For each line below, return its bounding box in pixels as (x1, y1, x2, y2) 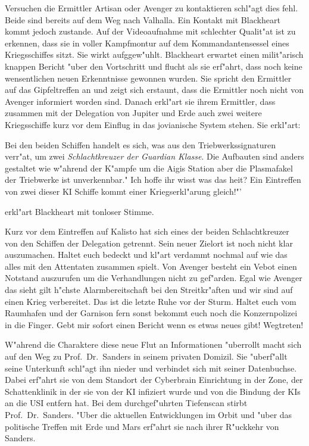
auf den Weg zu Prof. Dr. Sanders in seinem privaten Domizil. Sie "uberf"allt (5, 350, 288, 363)
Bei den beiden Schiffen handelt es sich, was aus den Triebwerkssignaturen (5, 138, 276, 151)
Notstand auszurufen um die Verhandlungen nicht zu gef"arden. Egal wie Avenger (5, 272, 302, 284)
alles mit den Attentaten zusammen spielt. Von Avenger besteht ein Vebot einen (5, 260, 297, 272)
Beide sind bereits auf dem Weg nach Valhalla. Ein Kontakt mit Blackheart (5, 13, 280, 26)
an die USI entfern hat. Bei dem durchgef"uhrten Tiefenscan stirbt (5, 397, 248, 409)
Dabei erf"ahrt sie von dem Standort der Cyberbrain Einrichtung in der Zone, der (5, 373, 303, 386)
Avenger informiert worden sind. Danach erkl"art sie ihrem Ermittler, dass (5, 95, 276, 107)
